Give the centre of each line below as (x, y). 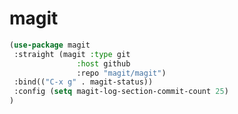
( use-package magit (50, 45)
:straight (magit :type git (72, 54)
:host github (103, 63)
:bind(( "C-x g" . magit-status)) (83, 82)
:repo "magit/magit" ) (121, 73)
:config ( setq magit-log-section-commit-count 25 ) (121, 92)
